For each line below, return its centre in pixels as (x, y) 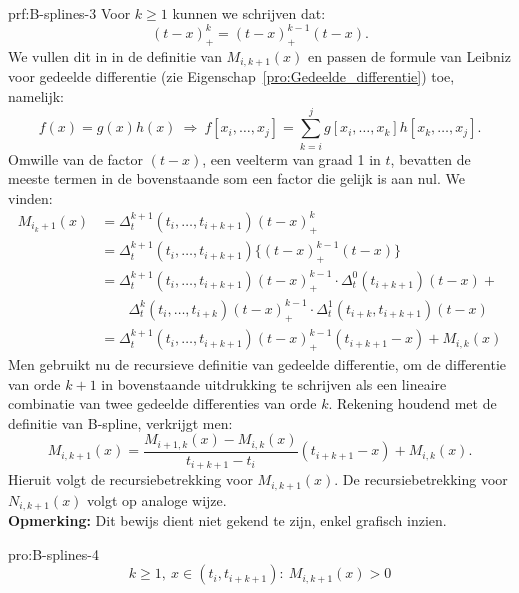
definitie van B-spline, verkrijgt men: (120, 422)
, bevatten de (430, 158)
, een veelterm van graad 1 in (291, 158)
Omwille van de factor (75, 158)
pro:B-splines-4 (53, 553)
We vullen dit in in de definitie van (115, 55)
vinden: (30, 197)
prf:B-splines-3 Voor (69, 13)
